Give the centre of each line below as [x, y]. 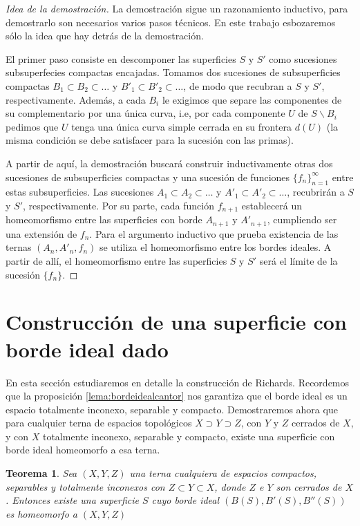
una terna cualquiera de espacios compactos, [223, 473]
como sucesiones [303, 58]
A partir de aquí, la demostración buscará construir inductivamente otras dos [169, 163]
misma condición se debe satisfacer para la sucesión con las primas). [150, 140]
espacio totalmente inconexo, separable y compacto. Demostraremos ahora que [172, 409]
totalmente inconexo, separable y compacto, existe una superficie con [189, 436]
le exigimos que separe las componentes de [252, 99]
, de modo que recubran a [238, 85]
